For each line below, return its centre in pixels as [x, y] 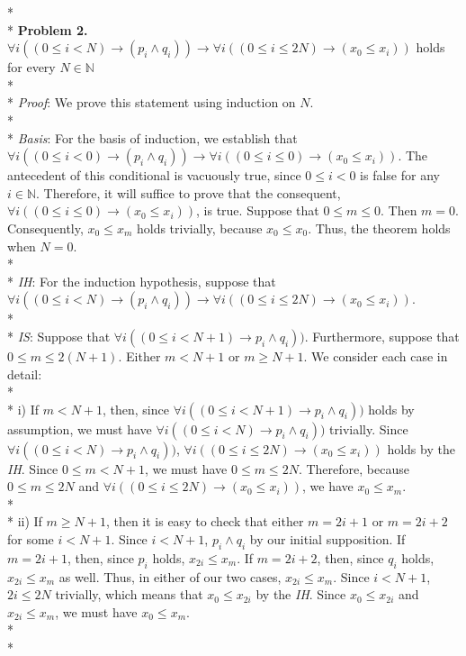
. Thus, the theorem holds [379, 228]
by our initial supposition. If [327, 539]
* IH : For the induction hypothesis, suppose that [142, 281]
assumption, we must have [80, 428]
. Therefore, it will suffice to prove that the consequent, [188, 192]
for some [31, 539]
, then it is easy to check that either [205, 521]
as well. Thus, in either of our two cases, [170, 576]
